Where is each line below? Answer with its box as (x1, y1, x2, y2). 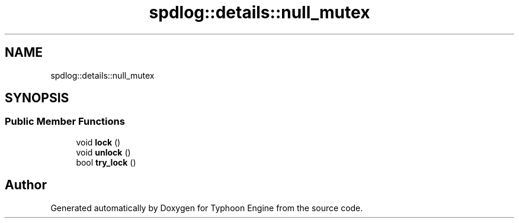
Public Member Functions (5, 115, 125, 128)
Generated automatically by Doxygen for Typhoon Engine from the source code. (50, 202, 363, 213)
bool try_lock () (76, 157, 136, 167)
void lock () (76, 137, 121, 147)
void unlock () (76, 147, 131, 157)
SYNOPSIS (5, 91, 69, 106)
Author (5, 177, 47, 193)
